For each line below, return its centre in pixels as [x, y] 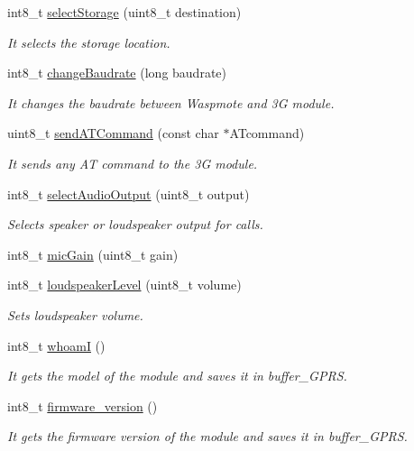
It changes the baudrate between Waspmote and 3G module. [171, 102]
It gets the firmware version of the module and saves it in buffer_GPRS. [207, 436]
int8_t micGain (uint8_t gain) [93, 254]
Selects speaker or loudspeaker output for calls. [135, 224]
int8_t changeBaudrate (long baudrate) [117, 73]
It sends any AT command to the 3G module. [133, 163]
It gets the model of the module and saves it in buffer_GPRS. [177, 376]
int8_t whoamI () [56, 345]
